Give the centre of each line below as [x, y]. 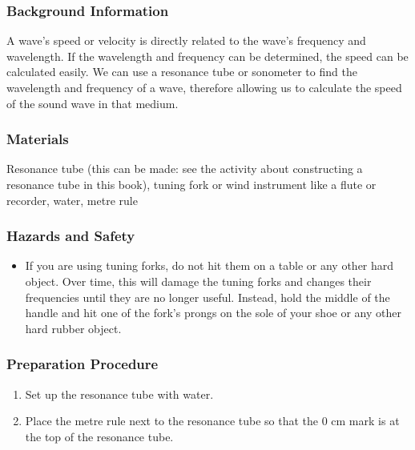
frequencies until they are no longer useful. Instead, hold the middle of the [207, 297]
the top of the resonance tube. [99, 436]
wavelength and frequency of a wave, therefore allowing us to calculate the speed [204, 87]
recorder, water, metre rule [72, 200]
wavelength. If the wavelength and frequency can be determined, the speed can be [207, 56]
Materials [38, 139]
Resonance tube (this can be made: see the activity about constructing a [185, 169]
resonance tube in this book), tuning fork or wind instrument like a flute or [191, 184]
